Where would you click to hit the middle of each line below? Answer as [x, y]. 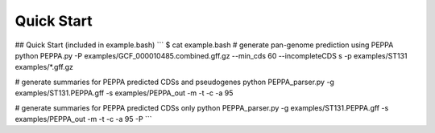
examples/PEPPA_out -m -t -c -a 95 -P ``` [83, 119]
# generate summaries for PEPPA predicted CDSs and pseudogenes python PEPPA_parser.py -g [174, 82]
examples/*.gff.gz [44, 67]
